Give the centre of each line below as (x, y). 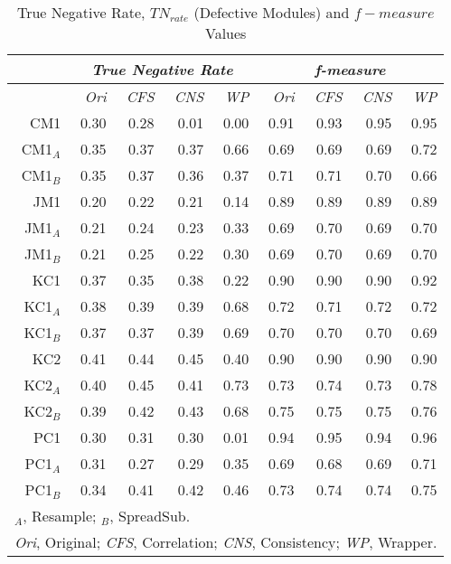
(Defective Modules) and (272, 12)
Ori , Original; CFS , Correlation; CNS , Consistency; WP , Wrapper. (226, 542)
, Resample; (60, 516)
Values (225, 33)
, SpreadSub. (150, 516)
